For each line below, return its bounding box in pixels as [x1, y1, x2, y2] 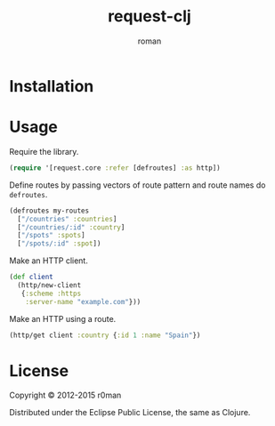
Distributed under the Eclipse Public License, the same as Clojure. [9, 407, 251, 418]
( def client [9, 273, 53, 282]
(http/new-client [17, 281, 82, 290]
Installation [9, 76, 94, 96]
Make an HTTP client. [9, 255, 89, 266]
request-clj [108, 6, 191, 27]
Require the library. [9, 146, 79, 157]
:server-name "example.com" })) [25, 297, 142, 306]
